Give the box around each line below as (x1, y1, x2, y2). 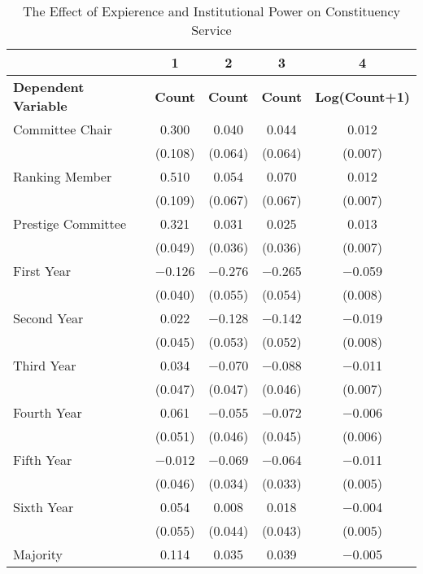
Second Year (13, 309, 84, 327)
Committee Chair (13, 120, 112, 138)
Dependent (13, 77, 85, 96)
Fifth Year (13, 450, 72, 469)
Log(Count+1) (315, 86, 410, 106)
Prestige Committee (13, 214, 126, 233)
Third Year (13, 356, 76, 375)
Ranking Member (13, 167, 112, 186)
